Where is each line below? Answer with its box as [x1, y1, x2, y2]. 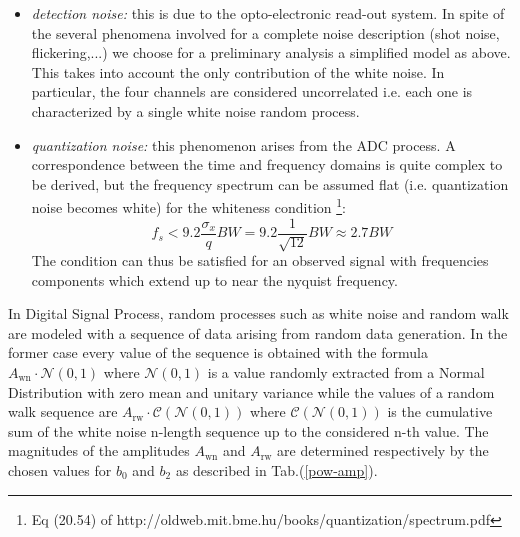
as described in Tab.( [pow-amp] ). [175, 459, 378, 480]
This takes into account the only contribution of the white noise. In [31, 61, 445, 82]
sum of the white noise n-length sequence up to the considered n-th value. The [8, 420, 489, 441]
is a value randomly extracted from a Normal [207, 362, 485, 383]
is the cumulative [387, 401, 493, 422]
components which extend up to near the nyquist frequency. [31, 269, 398, 290]
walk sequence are [8, 401, 118, 422]
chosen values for [8, 459, 112, 480]
